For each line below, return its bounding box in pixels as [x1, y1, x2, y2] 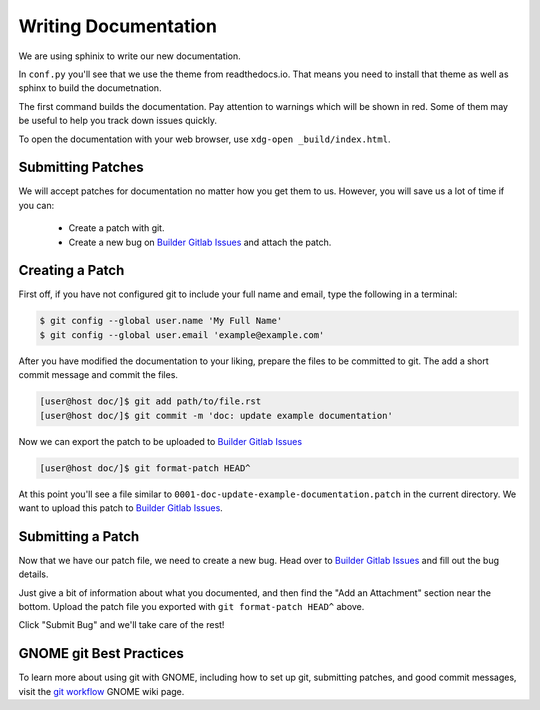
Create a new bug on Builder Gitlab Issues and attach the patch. [68, 236, 332, 248]
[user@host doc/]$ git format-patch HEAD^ [39, 462, 251, 474]
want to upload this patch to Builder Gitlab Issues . [18, 501, 224, 514]
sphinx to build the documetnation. [18, 82, 162, 94]
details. [18, 568, 49, 580]
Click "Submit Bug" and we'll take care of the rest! [18, 619, 225, 631]
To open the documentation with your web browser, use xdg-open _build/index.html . [18, 133, 391, 145]
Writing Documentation [18, 15, 217, 37]
